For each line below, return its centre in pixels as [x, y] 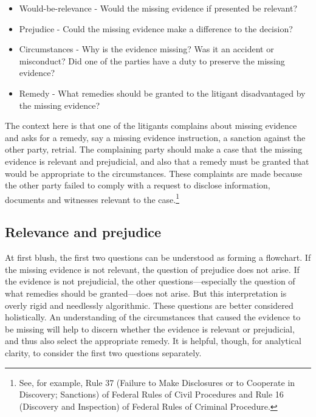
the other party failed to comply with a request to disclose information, [138, 185]
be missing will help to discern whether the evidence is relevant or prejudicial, [150, 329]
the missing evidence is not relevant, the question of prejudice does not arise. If [152, 269]
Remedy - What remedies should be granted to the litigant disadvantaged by [162, 93]
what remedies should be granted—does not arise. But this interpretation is [146, 293]
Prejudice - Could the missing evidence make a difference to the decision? [156, 28]
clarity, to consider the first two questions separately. [103, 352]
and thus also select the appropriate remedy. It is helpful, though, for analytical [153, 341]
